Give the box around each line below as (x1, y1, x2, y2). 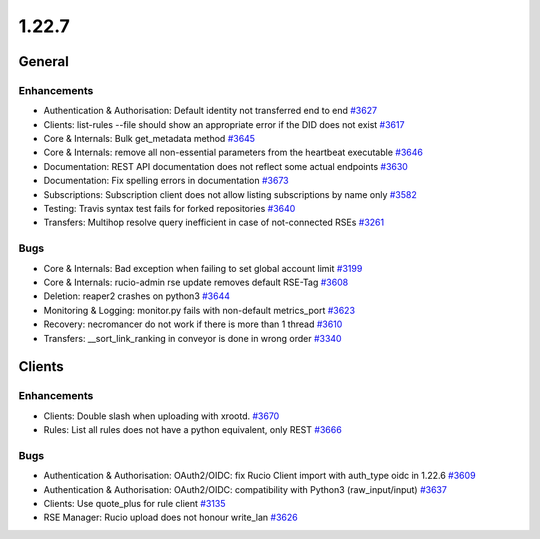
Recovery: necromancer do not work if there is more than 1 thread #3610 (43, 318, 343, 330)
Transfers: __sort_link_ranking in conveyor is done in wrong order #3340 (43, 332, 342, 344)
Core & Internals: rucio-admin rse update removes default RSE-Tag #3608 (43, 276, 349, 288)
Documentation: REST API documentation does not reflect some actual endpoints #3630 (43, 160, 409, 172)
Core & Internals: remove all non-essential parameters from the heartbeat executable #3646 (43, 146, 424, 159)
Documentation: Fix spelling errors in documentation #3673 (43, 175, 289, 187)
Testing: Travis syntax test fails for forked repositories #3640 (43, 203, 296, 215)
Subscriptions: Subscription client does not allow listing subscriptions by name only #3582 (43, 188, 417, 200)
